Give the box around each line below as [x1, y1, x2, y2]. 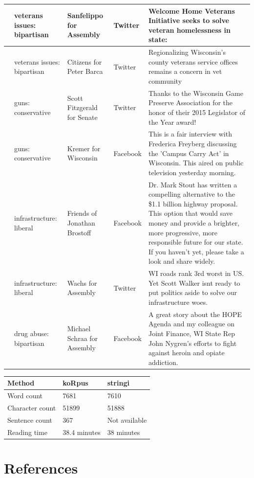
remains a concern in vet [148, 66, 222, 76]
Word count [7, 390, 43, 401]
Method [7, 378, 35, 388]
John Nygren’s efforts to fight [148, 338, 237, 348]
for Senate [67, 112, 98, 122]
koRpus [63, 378, 88, 388]
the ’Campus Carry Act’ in [148, 148, 229, 158]
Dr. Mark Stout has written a [148, 179, 237, 189]
